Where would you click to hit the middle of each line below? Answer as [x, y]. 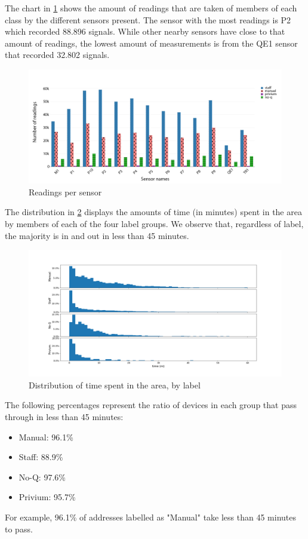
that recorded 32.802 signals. [57, 55]
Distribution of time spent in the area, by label [115, 385]
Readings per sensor [65, 192]
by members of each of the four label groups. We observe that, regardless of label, [154, 224]
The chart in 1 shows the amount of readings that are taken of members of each [151, 8]
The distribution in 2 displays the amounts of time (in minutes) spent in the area [153, 212]
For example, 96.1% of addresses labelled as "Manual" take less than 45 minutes [151, 517]
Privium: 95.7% [47, 497]
